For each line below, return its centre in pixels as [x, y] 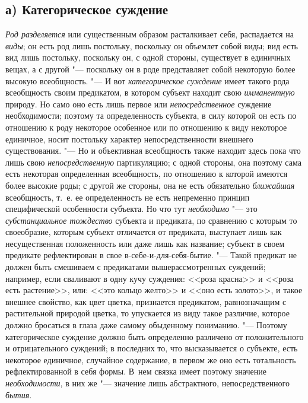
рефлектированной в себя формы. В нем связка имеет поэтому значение [136, 371]
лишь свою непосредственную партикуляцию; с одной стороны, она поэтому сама [153, 162]
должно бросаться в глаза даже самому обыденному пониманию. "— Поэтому [146, 325]
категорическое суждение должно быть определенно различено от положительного [155, 336]
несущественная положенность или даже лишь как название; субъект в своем [145, 243]
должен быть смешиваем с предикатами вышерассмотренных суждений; [136, 267]
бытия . [19, 394]
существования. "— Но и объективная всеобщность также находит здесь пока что [153, 150]
